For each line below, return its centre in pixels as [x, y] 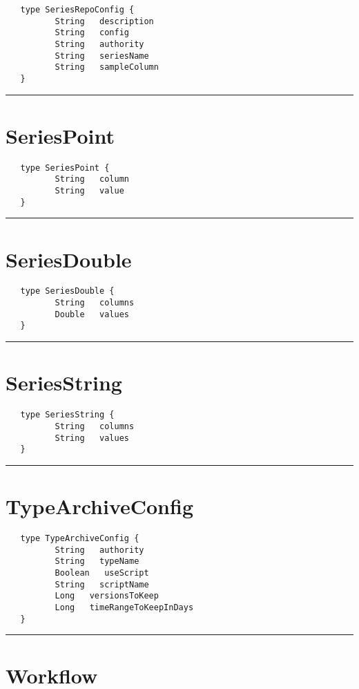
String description [104, 21]
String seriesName [102, 56]
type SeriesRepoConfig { [77, 10]
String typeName [97, 561]
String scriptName [102, 584]
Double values [92, 314]
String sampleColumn [107, 67]
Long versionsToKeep [107, 596]
